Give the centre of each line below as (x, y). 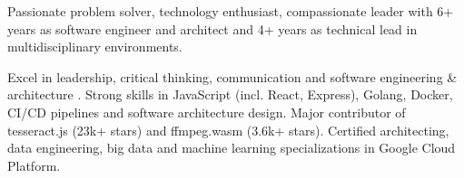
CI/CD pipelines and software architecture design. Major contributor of (207, 112)
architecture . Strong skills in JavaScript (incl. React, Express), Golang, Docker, (230, 94)
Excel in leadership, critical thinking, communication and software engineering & (232, 76)
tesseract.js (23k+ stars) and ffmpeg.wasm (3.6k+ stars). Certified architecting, (228, 130)
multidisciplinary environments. (95, 47)
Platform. (34, 165)
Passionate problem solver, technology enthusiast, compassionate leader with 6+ (231, 11)
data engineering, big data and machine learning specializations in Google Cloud (232, 148)
